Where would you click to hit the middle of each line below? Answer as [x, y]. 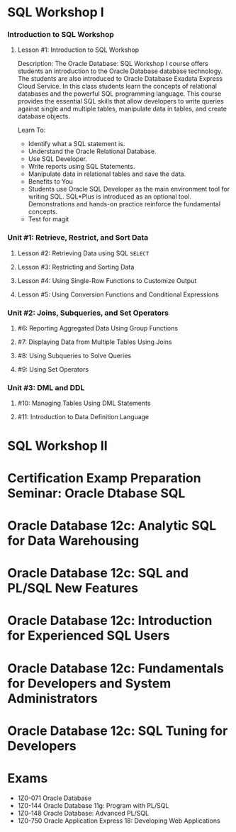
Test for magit [49, 219]
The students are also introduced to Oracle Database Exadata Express [120, 79]
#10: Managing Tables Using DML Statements [84, 403]
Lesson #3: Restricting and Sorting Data [76, 267]
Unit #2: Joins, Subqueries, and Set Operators [88, 313]
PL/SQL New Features [73, 588]
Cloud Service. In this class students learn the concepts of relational [117, 87]
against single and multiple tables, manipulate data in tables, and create [122, 109]
